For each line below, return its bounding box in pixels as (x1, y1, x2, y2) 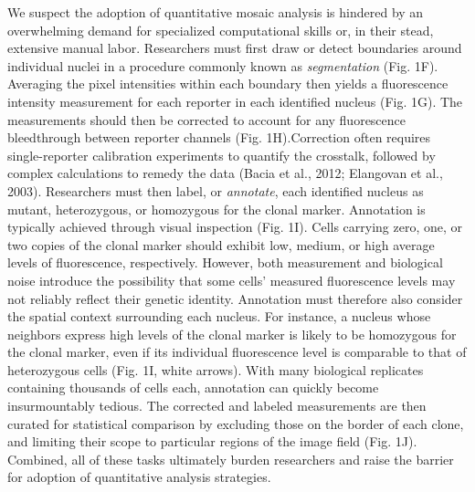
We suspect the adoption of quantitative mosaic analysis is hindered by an (7, 3, 424, 21)
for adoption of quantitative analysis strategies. (7, 467, 271, 487)
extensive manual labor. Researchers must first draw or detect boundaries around (7, 38, 462, 58)
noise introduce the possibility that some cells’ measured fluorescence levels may (7, 270, 456, 289)
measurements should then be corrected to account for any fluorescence (7, 110, 406, 129)
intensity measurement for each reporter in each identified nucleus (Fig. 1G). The (7, 91, 463, 110)
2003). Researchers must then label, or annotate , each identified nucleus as (7, 181, 424, 200)
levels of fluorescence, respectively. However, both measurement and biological (7, 253, 443, 272)
